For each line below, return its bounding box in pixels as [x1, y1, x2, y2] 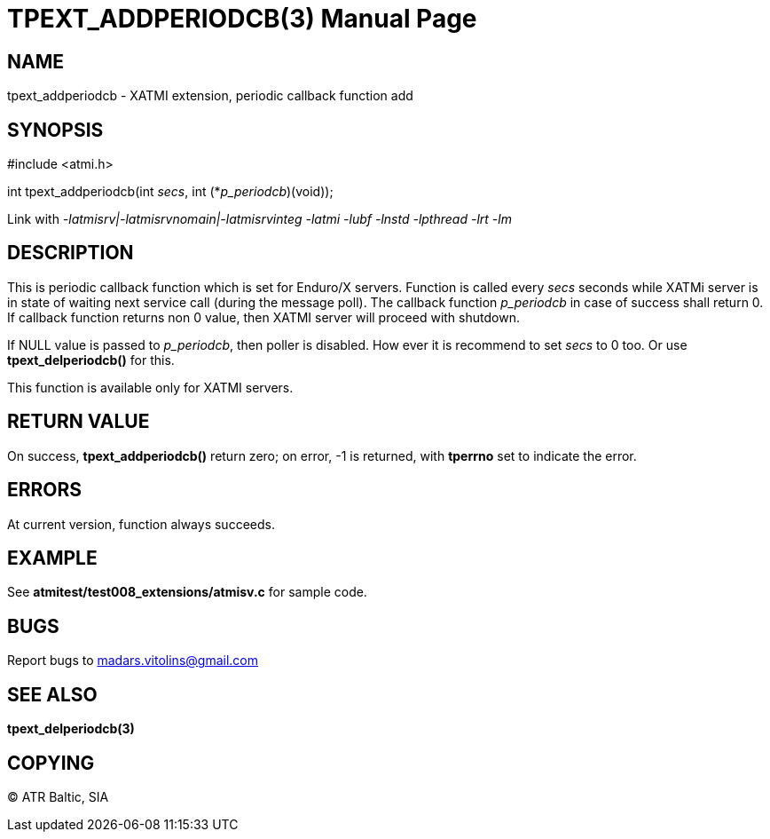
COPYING [7, 751, 95, 774]
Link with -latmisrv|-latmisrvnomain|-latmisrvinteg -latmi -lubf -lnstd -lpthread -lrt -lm [7, 211, 512, 227]
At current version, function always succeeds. [7, 516, 275, 532]
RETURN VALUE [7, 410, 150, 433]
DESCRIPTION [7, 241, 134, 265]
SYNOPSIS [7, 118, 104, 141]
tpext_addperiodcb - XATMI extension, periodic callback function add [7, 88, 413, 104]
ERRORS [7, 479, 82, 502]
